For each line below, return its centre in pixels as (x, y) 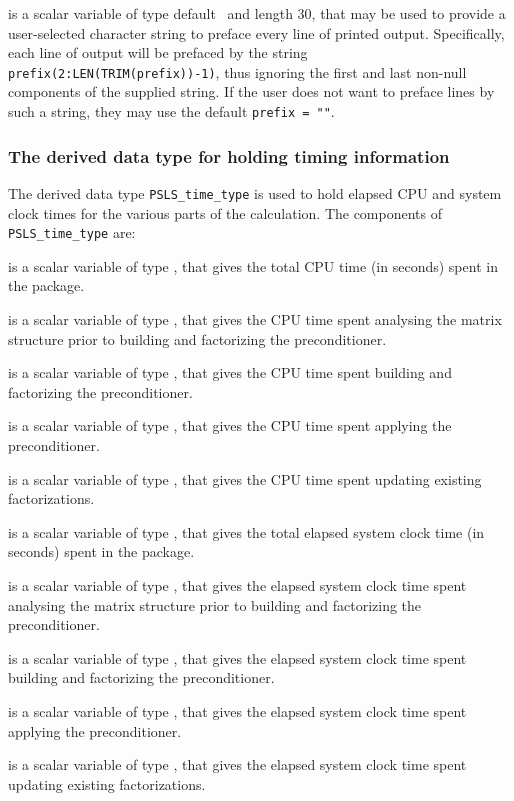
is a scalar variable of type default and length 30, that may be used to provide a (257, 13)
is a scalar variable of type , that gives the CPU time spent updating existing (245, 478)
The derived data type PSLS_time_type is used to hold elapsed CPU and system (255, 192)
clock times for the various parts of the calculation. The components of (225, 212)
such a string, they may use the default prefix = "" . (171, 111)
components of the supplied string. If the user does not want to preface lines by (251, 91)
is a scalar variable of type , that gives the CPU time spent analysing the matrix (255, 319)
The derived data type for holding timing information (229, 155)
